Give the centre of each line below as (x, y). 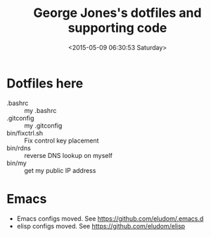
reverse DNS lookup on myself (69, 155)
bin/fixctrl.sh (25, 133)
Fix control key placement (62, 140)
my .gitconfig (43, 126)
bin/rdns (19, 148)
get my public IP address (60, 170)
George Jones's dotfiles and (117, 13)
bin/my (17, 163)
